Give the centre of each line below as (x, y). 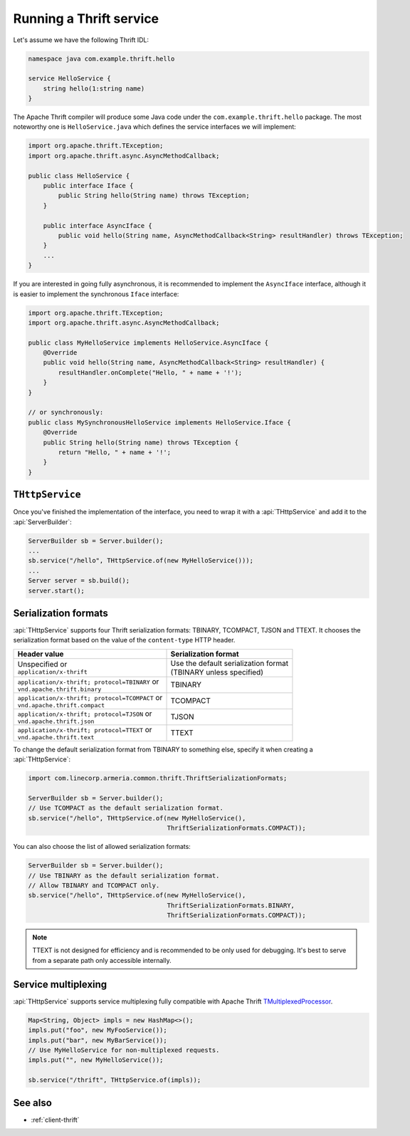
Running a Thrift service (86, 19)
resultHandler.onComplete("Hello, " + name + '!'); (150, 372)
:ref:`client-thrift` (55, 1120)
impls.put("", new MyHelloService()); (96, 1060)
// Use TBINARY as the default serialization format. (124, 875)
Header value (41, 654)
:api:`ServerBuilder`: (43, 522)
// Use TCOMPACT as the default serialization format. (126, 808)
